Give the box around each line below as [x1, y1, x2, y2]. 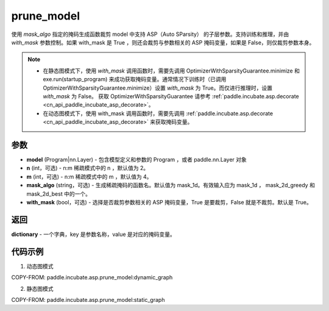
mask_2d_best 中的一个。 [26, 190, 91, 198]
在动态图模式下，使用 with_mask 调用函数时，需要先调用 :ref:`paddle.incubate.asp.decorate [43, 110, 274, 117]
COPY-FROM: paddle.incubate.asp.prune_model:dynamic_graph [11, 274, 173, 281]
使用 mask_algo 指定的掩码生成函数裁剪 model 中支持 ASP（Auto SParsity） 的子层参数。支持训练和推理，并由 [11, 30, 289, 38]
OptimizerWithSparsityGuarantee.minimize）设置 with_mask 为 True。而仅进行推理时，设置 [43, 84, 272, 91]
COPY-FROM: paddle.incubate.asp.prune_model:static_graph [11, 296, 165, 303]
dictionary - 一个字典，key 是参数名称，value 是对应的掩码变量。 [11, 231, 176, 238]
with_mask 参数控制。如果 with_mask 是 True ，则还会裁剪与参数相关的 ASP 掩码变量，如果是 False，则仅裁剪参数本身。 [11, 38, 315, 46]
